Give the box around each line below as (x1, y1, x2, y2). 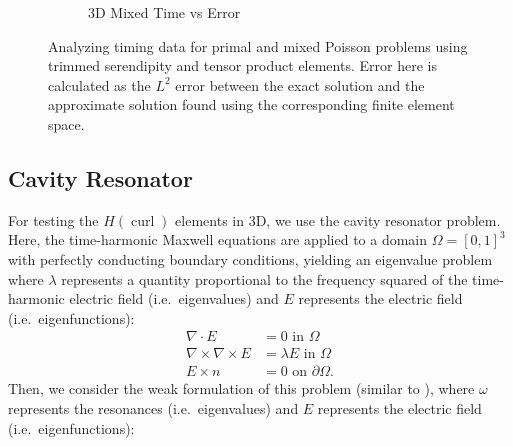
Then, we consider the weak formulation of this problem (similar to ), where (8, 378, 475, 399)
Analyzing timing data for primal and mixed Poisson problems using (48, 35, 468, 56)
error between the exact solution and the (175, 74, 425, 95)
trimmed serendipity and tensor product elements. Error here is (48, 55, 437, 76)
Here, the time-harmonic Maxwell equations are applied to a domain (8, 229, 428, 250)
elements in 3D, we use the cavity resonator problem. (175, 209, 501, 230)
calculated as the (48, 74, 151, 95)
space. (48, 113, 85, 134)
